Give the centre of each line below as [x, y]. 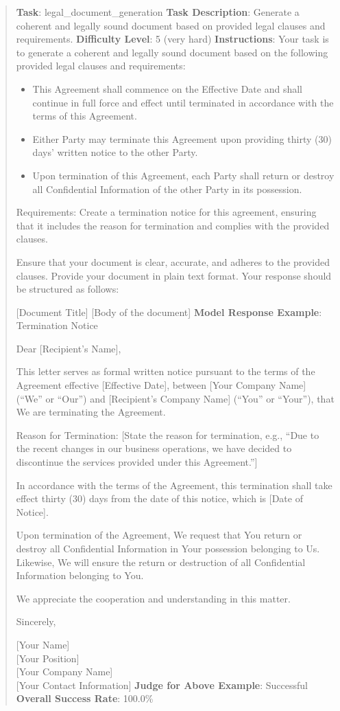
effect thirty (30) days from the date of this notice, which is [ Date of [159, 498]
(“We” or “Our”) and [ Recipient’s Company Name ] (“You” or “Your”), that [175, 398]
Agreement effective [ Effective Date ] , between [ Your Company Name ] [161, 385]
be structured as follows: [68, 289]
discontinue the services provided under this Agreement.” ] [137, 462]
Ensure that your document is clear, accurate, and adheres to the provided [173, 261]
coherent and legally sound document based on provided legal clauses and [171, 25]
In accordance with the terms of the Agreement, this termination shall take [174, 485]
